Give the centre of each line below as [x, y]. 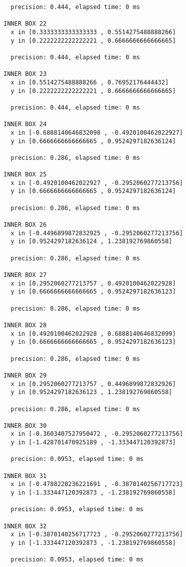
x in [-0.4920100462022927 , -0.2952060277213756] [97, 183]
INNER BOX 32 [25, 526]
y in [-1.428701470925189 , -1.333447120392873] [93, 443]
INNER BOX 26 [25, 225]
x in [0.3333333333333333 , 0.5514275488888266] [93, 32]
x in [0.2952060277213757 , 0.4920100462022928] [93, 283]
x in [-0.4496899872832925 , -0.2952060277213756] [97, 233]
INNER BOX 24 [25, 124]
